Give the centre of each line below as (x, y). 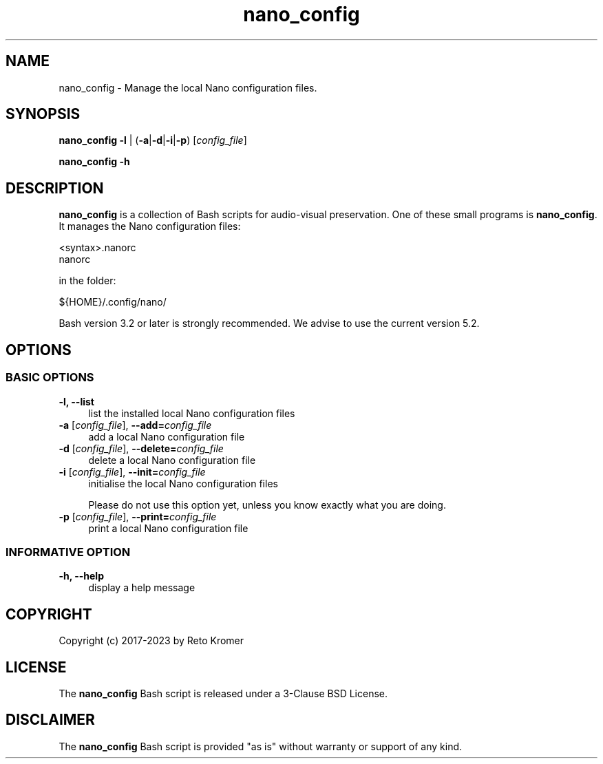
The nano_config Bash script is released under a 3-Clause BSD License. (223, 693)
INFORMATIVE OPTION (68, 552)
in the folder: (87, 281)
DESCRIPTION (55, 188)
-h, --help (81, 576)
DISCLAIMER (50, 720)
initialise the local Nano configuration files (183, 483)
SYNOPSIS (43, 114)
